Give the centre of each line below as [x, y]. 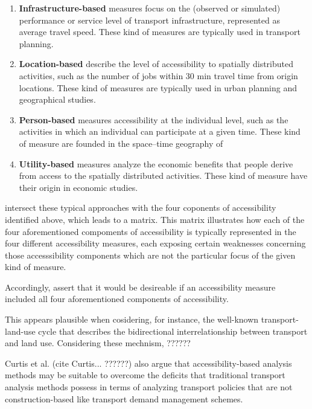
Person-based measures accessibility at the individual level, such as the [154, 119]
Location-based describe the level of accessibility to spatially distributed [156, 64]
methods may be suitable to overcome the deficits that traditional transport [145, 375]
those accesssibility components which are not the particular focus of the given [150, 255]
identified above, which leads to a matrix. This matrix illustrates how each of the [155, 219]
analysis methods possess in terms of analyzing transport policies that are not [149, 387]
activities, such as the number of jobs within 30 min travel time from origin [158, 75]
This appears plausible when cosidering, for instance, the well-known [132, 319]
